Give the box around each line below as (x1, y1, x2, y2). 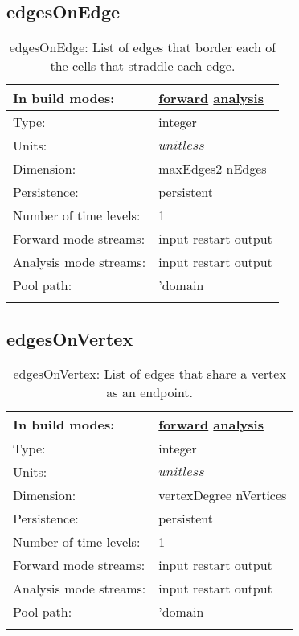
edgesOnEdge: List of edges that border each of (9, 38, 276, 57)
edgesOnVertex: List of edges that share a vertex (13, 364, 286, 384)
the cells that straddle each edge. (50, 56, 236, 76)
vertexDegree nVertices (158, 486, 287, 505)
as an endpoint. (106, 383, 194, 402)
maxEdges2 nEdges (158, 159, 267, 178)
